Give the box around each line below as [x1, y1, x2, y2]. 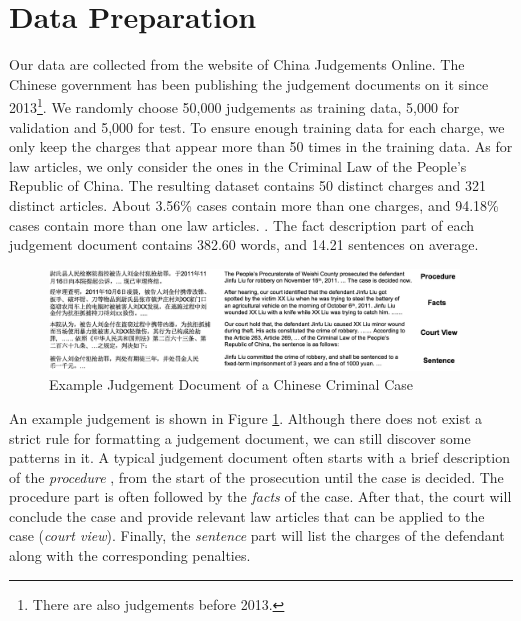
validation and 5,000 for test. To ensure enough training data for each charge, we [9, 116, 505, 137]
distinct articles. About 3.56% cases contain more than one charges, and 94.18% [9, 194, 499, 215]
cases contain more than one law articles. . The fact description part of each [9, 214, 475, 235]
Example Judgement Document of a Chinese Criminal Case [49, 374, 413, 395]
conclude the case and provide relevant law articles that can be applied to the [9, 505, 485, 526]
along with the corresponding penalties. [9, 545, 251, 566]
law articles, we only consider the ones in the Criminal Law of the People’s [9, 155, 467, 176]
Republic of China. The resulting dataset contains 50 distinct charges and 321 [9, 175, 487, 196]
